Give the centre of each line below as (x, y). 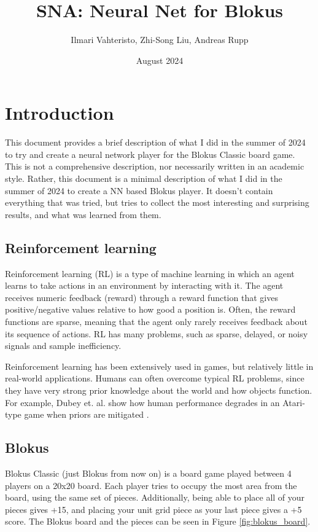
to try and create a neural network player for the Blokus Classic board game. (150, 154)
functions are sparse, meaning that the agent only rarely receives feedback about (156, 321)
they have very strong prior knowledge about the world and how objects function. (159, 390)
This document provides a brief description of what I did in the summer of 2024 (155, 142)
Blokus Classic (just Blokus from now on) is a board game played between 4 (148, 473)
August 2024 (160, 60)
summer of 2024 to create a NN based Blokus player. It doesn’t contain (139, 190)
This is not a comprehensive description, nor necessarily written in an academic (155, 166)
